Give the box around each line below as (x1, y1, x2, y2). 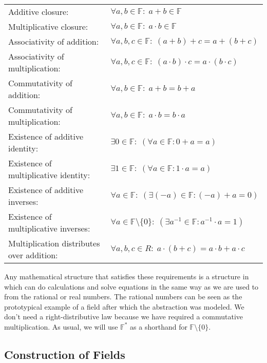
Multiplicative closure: (8, 21, 88, 32)
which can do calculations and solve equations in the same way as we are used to (4, 281, 259, 292)
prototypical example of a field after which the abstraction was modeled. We (4, 301, 244, 312)
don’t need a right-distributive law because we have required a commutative (4, 311, 243, 322)
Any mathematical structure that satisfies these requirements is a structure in (4, 271, 249, 281)
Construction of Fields (4, 346, 125, 362)
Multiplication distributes (8, 237, 100, 249)
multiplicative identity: (8, 169, 90, 181)
